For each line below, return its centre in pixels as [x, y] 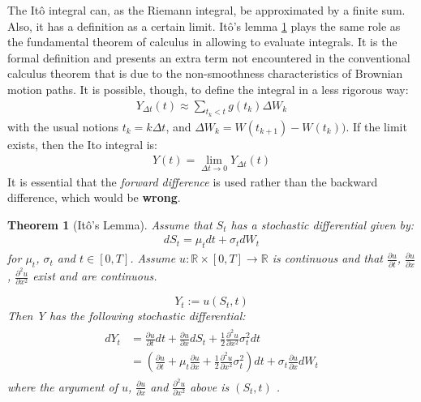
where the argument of [62, 386]
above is [210, 386]
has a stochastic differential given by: [322, 224]
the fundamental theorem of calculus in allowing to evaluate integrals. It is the [202, 42]
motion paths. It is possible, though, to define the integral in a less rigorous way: [208, 89]
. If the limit [376, 126]
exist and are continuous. [95, 276]
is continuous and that [327, 258]
